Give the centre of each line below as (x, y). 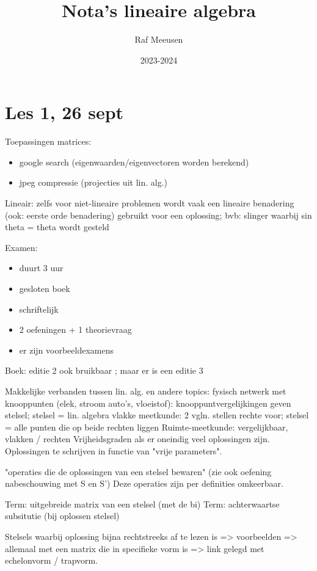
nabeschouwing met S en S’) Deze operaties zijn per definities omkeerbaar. (144, 483)
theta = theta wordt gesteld (57, 227)
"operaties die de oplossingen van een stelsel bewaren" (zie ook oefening (138, 471)
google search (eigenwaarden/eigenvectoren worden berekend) (134, 162)
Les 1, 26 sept (64, 112)
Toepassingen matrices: (48, 141)
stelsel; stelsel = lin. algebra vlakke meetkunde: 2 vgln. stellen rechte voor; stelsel (157, 415)
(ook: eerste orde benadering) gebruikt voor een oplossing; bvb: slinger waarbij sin (158, 215)
